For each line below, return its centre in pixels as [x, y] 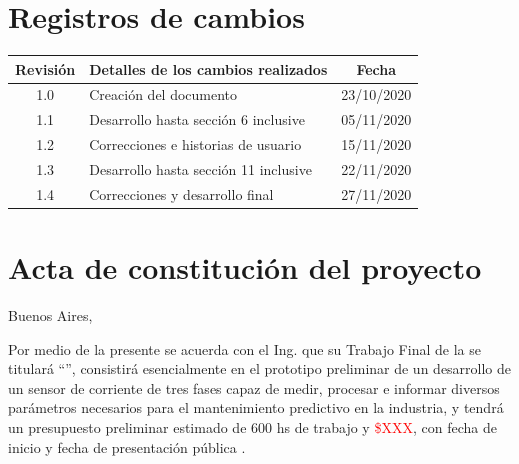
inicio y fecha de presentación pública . [127, 446]
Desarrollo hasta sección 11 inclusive [200, 169]
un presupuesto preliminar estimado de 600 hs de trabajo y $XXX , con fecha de [252, 427]
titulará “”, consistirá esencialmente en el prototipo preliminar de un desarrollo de [260, 368]
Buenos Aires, [50, 315]
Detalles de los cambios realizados [208, 68]
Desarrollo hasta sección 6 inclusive [197, 119]
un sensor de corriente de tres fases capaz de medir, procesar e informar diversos [254, 387]
